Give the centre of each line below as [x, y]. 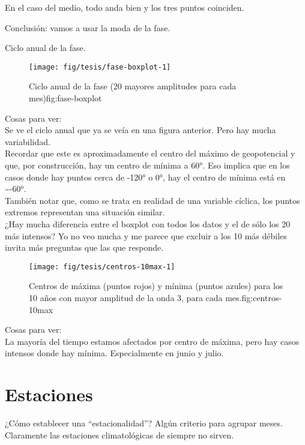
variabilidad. [28, 141]
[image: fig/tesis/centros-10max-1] [102, 267]
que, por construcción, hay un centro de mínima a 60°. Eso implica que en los [147, 165]
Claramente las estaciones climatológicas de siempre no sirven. [119, 435]
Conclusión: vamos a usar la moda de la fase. [88, 27]
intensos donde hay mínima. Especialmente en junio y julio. [114, 353]
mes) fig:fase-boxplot [65, 98]
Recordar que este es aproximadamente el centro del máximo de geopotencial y [150, 153]
